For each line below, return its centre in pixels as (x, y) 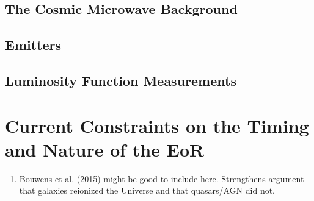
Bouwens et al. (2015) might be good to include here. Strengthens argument (162, 178)
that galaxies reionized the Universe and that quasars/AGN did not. (147, 190)
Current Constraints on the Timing (157, 125)
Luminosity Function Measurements (121, 80)
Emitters (33, 45)
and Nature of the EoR (105, 149)
